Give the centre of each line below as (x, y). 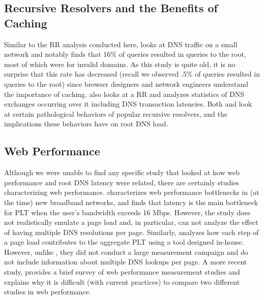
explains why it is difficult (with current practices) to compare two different (122, 281)
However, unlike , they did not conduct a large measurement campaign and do (126, 252)
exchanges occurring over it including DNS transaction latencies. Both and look (128, 104)
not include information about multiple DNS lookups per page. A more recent (126, 262)
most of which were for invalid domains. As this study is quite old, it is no (120, 64)
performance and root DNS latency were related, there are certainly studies (122, 182)
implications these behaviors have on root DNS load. (86, 124)
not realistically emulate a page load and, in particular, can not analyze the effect (131, 222)
